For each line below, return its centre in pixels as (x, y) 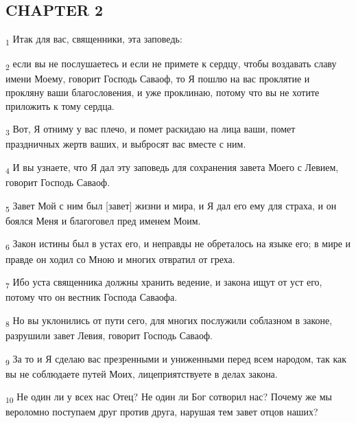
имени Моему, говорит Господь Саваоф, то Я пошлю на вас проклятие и (158, 79)
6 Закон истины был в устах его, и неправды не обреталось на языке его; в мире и (178, 244)
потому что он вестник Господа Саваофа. (92, 297)
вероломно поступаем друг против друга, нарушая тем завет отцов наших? (162, 412)
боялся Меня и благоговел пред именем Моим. (103, 220)
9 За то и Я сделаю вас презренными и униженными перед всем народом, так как (176, 359)
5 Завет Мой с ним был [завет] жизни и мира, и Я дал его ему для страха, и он (171, 206)
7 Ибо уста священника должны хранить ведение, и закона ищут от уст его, (164, 283)
